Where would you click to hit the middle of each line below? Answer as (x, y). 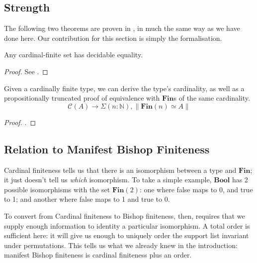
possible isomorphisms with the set (57, 189)
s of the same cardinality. (212, 98)
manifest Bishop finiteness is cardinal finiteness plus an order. (98, 255)
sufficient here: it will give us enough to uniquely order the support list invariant (127, 235)
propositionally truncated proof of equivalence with (82, 98)
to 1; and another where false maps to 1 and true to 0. (87, 199)
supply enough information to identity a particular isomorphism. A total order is (127, 225)
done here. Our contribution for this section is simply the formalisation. (113, 38)
